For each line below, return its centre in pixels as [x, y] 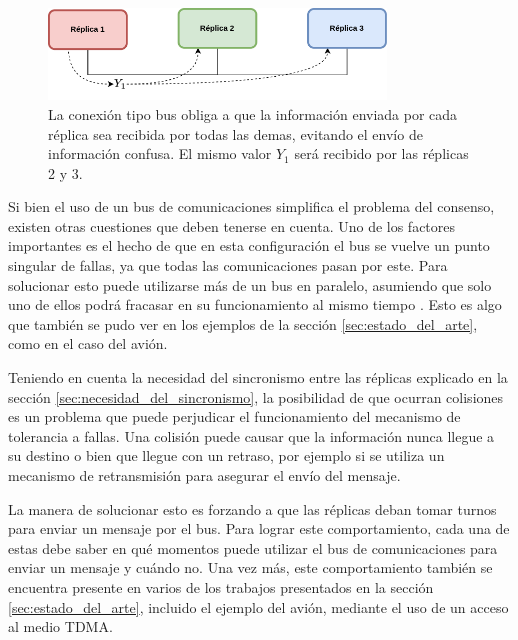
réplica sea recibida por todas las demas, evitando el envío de [235, 133]
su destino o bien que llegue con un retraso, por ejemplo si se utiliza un [226, 455]
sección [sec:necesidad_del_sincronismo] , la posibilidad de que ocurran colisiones [256, 396]
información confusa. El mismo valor [160, 153]
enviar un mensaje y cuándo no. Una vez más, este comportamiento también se [250, 567]
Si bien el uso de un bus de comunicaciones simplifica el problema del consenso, [251, 206]
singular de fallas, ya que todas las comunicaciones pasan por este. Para [228, 265]
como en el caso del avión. [88, 343]
